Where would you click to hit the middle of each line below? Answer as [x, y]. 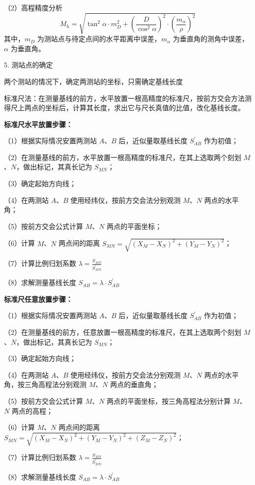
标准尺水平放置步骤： [38, 124]
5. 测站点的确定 [28, 65]
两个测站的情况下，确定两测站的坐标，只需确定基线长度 [93, 81]
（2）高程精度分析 [33, 7]
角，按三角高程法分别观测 [45, 384]
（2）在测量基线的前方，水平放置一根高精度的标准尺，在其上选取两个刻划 [123, 157]
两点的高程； [32, 410]
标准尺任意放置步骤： [38, 299]
